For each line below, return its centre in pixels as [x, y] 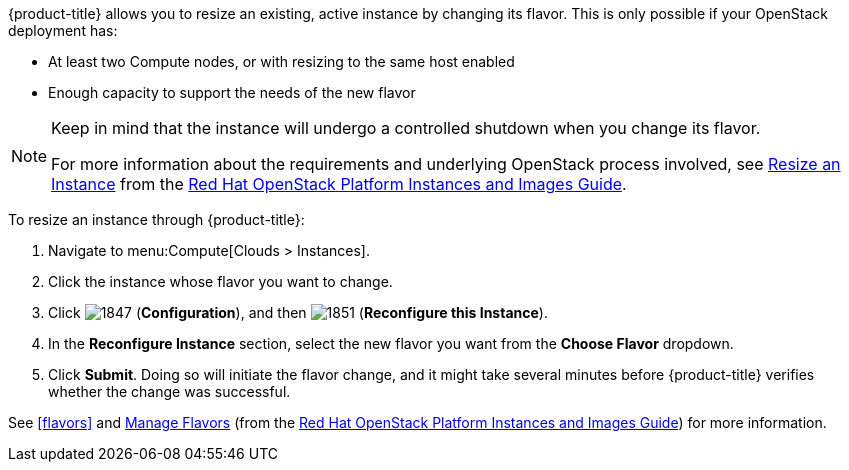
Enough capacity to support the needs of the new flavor [232, 92]
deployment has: [63, 30]
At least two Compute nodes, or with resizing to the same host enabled [281, 61]
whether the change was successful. [169, 391]
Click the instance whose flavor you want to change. [220, 281]
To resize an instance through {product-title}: [156, 219]
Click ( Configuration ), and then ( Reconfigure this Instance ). [298, 312]
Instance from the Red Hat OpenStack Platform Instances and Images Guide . [339, 184]
